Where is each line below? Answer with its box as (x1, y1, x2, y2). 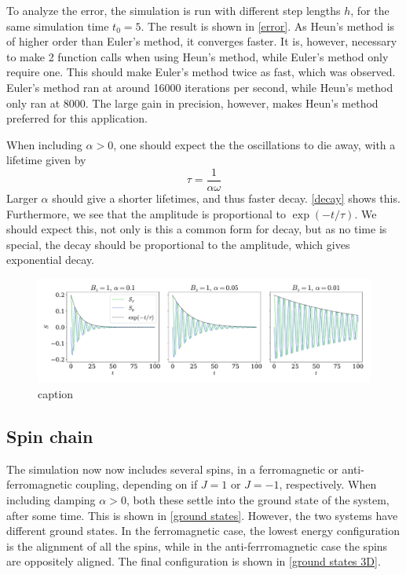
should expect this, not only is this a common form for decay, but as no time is (6, 221, 387, 237)
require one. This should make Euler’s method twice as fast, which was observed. (6, 64, 396, 80)
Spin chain (6, 424, 93, 449)
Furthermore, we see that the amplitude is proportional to (6, 205, 287, 222)
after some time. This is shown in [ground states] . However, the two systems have (6, 507, 398, 523)
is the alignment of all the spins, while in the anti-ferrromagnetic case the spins (6, 537, 388, 554)
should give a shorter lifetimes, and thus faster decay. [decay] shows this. (52, 190, 401, 206)
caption (38, 386, 74, 402)
